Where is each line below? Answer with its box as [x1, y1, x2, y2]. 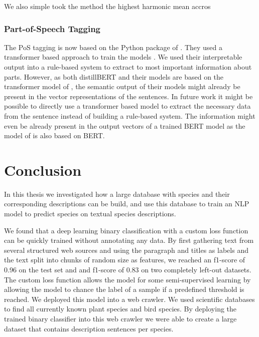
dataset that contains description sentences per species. [4, 323, 174, 333]
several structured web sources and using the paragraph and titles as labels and [4, 244, 248, 255]
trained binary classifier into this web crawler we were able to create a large [4, 313, 237, 323]
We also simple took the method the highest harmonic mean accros [4, 1, 211, 11]
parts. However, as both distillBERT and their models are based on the [4, 71, 224, 82]
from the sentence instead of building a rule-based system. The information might [4, 110, 255, 121]
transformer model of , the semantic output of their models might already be [4, 81, 240, 92]
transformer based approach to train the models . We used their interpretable [4, 52, 242, 62]
